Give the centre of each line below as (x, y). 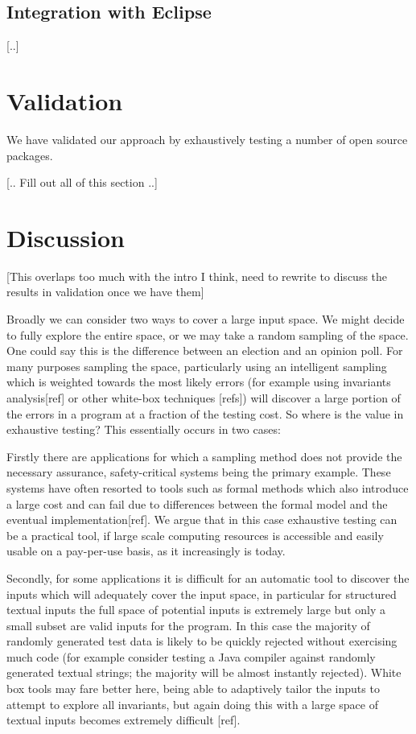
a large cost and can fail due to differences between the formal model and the (197, 503)
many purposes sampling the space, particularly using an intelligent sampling (197, 366)
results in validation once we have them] (105, 292)
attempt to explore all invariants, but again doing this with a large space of (192, 704)
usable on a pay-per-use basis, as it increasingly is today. (146, 551)
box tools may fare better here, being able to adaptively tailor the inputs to (193, 689)
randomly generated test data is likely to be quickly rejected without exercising (202, 641)
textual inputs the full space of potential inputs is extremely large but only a (196, 610)
